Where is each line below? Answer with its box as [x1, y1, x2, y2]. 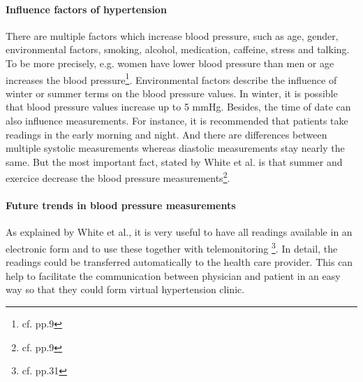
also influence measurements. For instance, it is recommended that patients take [6, 113, 348, 128]
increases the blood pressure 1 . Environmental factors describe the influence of [6, 70, 337, 87]
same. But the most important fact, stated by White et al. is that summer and [6, 154, 343, 169]
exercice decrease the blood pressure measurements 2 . [6, 169, 230, 185]
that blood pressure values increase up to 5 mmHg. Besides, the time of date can [6, 99, 351, 114]
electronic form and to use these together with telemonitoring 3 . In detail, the [6, 239, 338, 255]
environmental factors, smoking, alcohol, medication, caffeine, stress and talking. [6, 42, 350, 57]
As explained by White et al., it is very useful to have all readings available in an [6, 225, 353, 239]
